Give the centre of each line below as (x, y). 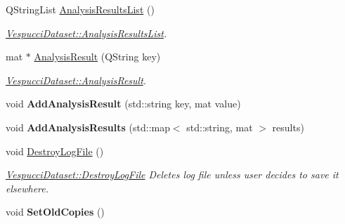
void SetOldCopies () (55, 212)
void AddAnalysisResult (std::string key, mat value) (123, 104)
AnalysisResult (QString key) (97, 57)
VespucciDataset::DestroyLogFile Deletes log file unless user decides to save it (172, 174)
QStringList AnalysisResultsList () (80, 9)
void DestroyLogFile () (55, 151)
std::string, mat (220, 127)
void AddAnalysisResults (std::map (88, 127)
